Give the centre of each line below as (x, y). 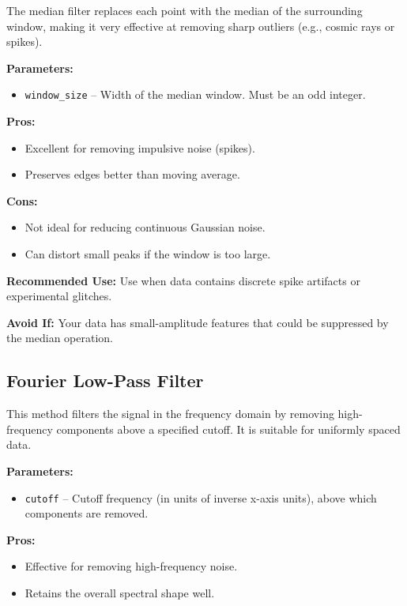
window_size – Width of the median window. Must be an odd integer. (195, 94)
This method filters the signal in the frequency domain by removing (170, 414)
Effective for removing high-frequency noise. (131, 566)
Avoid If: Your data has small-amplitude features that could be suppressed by (198, 322)
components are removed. (87, 513)
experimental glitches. (59, 296)
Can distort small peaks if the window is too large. (148, 254)
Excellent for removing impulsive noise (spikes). (140, 147)
